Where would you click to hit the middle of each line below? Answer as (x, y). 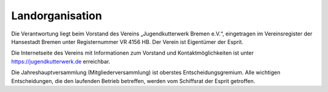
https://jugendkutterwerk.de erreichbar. (61, 61)
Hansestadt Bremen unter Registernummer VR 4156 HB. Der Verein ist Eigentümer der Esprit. (127, 41)
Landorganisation (57, 16)
